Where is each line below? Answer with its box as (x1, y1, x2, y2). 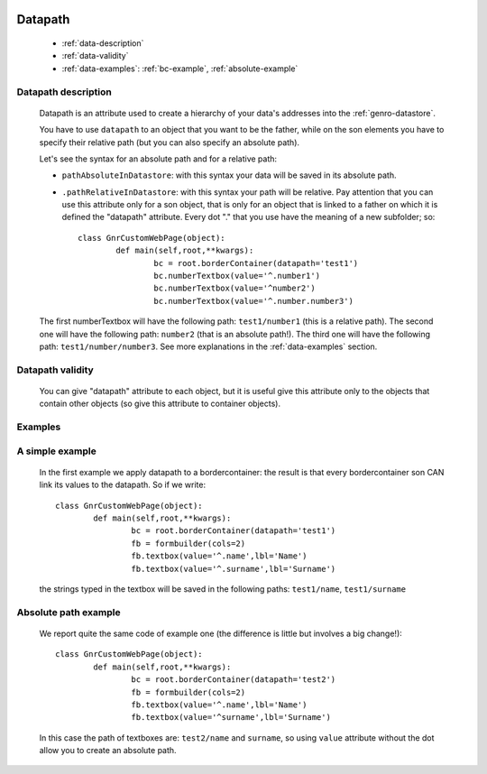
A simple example (16, 445, 96, 457)
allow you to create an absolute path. (39, 745, 177, 756)
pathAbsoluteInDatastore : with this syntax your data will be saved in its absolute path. (61, 170, 397, 180)
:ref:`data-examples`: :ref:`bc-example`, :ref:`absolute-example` (61, 63, 299, 74)
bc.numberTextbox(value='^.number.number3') (153, 296, 354, 306)
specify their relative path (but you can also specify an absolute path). (39, 136, 300, 148)
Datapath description (16, 86, 112, 98)
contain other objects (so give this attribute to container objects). (39, 398, 281, 410)
